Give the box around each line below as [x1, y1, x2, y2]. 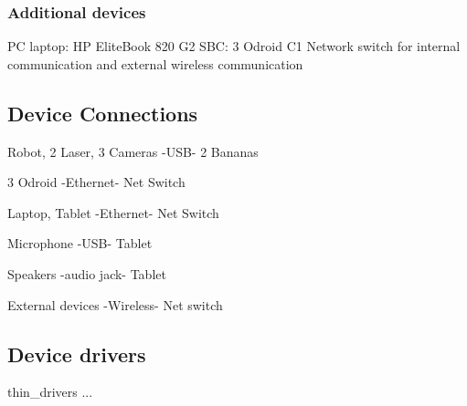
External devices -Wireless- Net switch [7, 295, 223, 314]
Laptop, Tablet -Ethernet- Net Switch [7, 203, 219, 222]
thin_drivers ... [7, 382, 93, 401]
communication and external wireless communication [7, 54, 303, 73]
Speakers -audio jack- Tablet [7, 264, 166, 283]
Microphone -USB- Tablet [7, 234, 153, 253]
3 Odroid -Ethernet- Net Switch [7, 172, 186, 192]
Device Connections [7, 99, 198, 127]
